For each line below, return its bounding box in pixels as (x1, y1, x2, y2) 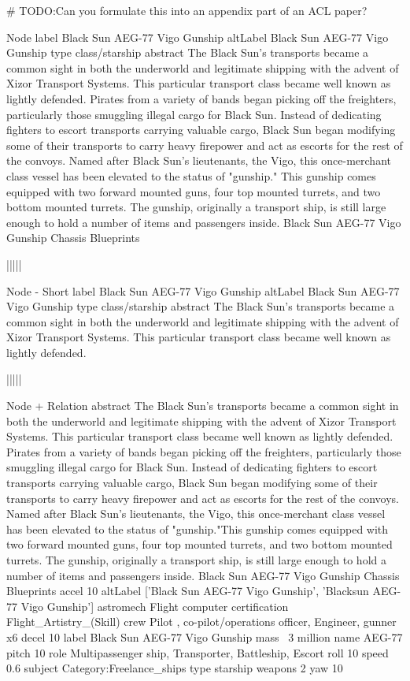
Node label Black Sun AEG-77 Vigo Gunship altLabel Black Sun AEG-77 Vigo (6, 28, 389, 45)
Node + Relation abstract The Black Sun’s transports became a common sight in (6, 397, 399, 414)
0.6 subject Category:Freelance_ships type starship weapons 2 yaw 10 (6, 660, 343, 676)
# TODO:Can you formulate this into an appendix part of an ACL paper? (6, 2, 368, 18)
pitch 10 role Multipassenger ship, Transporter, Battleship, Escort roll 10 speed (6, 644, 389, 661)
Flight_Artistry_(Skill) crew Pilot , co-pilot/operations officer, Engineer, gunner (6, 613, 397, 630)
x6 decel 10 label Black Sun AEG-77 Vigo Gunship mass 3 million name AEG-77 (6, 628, 403, 645)
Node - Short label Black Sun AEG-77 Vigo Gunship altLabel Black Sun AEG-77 (6, 282, 400, 299)
